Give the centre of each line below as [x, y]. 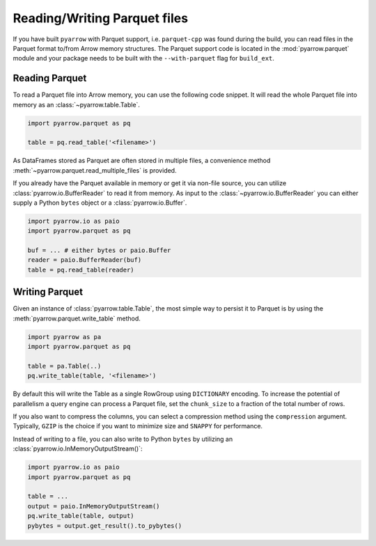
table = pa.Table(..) [64, 366]
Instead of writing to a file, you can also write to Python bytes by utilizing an [123, 439]
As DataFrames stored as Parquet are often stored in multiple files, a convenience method [142, 161]
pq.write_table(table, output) [81, 516]
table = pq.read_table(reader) [81, 270]
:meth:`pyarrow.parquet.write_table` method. [77, 318]
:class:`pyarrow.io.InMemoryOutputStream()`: [78, 448]
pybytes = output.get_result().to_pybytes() [105, 525]
